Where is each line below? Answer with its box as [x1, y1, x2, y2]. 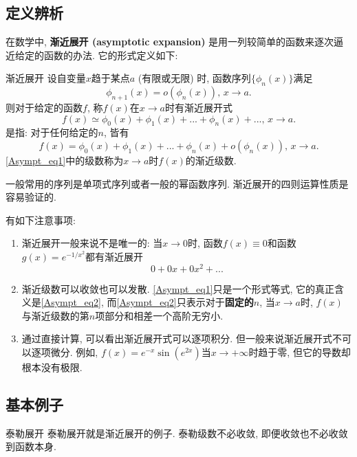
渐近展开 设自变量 [6, 71, 86, 85]
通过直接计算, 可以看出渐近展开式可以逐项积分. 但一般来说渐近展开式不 [21, 331, 342, 346]
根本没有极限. [21, 359, 83, 374]
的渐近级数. [185, 153, 237, 167]
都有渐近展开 [85, 249, 144, 263]
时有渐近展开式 [164, 100, 232, 114]
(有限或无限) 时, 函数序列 [138, 71, 251, 85]
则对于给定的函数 [6, 100, 83, 114]
